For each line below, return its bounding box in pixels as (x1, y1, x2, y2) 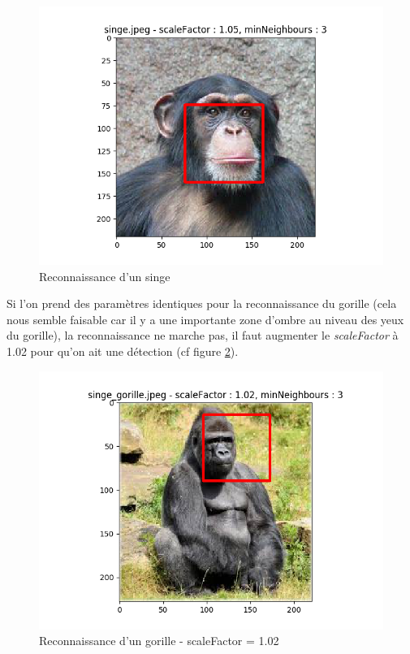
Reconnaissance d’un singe (39, 267, 170, 284)
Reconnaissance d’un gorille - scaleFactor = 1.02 (39, 632, 279, 649)
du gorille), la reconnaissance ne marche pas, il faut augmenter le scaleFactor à (6, 327, 399, 344)
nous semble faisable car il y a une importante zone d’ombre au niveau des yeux (6, 310, 404, 327)
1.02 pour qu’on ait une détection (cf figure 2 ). (6, 342, 239, 359)
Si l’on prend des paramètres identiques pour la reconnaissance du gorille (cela (6, 295, 397, 312)
